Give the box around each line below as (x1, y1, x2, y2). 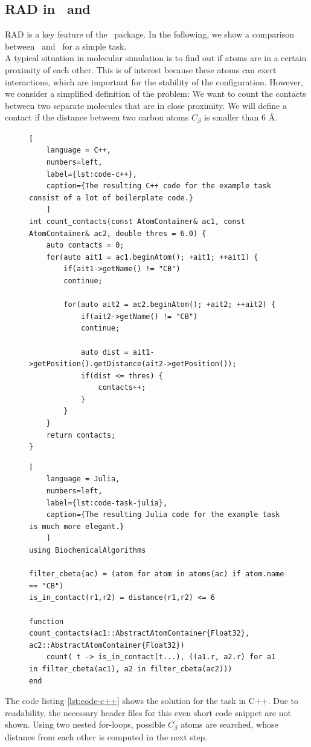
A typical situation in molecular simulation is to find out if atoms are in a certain (5, 51, 307, 64)
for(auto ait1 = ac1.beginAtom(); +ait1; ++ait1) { (46, 252, 258, 262)
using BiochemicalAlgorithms (29, 546, 146, 554)
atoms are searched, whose (181, 718, 278, 731)
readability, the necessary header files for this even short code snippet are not (5, 706, 291, 719)
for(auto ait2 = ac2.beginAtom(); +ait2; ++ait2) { (63, 300, 276, 309)
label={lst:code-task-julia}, (46, 498, 168, 507)
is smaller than (204, 111, 259, 123)
